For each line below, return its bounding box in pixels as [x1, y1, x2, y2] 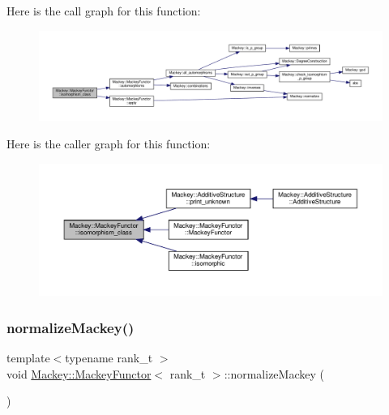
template [6, 349, 50, 366]
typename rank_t [65, 349, 153, 366]
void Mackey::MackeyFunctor [6, 365, 152, 382]
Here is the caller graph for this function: [6, 135, 211, 152]
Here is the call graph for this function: [6, 2, 201, 19]
